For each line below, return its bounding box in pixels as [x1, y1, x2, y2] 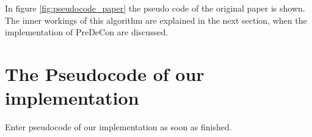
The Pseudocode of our [5, 61, 205, 86]
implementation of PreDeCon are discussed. [5, 26, 169, 38]
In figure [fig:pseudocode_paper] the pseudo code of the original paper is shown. [5, 2, 305, 14]
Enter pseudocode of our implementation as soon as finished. [5, 121, 232, 133]
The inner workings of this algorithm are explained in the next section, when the [5, 13, 307, 26]
